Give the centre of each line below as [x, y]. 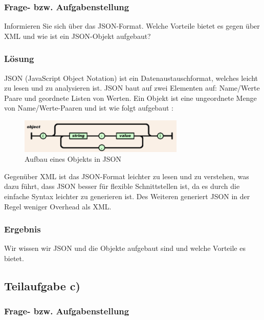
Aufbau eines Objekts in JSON [73, 159]
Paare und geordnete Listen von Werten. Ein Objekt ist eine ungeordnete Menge [130, 98]
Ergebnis [23, 229]
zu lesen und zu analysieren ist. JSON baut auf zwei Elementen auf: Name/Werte [132, 88]
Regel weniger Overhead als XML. [58, 206]
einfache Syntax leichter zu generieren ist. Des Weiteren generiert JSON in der [127, 196]
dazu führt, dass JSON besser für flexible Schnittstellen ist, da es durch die [122, 186]
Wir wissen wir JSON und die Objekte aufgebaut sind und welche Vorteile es [125, 248]
